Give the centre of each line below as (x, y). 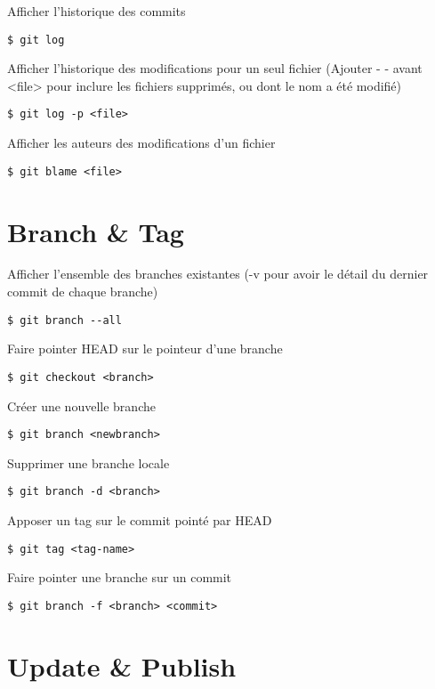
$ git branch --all (64, 320)
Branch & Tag (96, 231)
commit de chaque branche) (83, 292)
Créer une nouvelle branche (81, 405)
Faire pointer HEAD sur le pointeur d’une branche (145, 349)
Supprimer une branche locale (89, 462)
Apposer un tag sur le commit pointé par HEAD (140, 520)
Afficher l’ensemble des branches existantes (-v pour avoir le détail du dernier (218, 274)
